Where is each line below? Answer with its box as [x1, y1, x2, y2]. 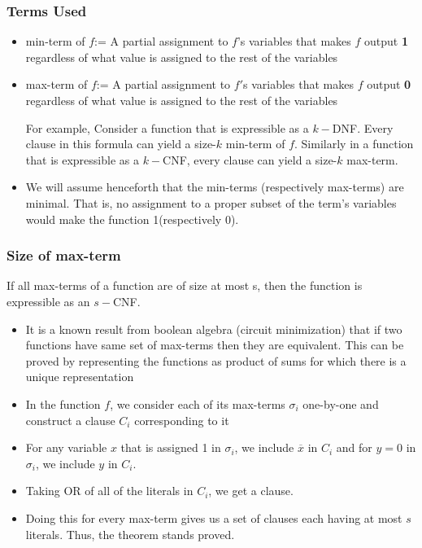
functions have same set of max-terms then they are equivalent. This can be [25, 336, 404, 353]
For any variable [25, 439, 107, 456]
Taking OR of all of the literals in [25, 482, 194, 499]
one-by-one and [302, 395, 379, 412]
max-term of [25, 76, 88, 93]
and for [336, 439, 372, 456]
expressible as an [7, 292, 90, 309]
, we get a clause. [208, 482, 294, 499]
